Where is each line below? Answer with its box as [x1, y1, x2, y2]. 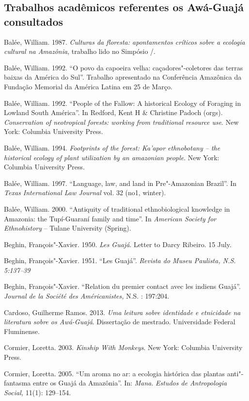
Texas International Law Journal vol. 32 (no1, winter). [4, 187, 166, 198]
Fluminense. [4, 326, 40, 336]
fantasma [4, 378, 31, 388]
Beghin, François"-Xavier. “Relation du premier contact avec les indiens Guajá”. [4, 281, 241, 291]
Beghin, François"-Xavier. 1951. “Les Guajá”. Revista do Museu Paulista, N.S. [4, 255, 236, 266]
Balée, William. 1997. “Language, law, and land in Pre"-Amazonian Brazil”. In [4, 178, 237, 188]
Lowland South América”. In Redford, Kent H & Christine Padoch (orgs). [4, 107, 223, 117]
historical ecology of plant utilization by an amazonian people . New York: [4, 152, 219, 162]
